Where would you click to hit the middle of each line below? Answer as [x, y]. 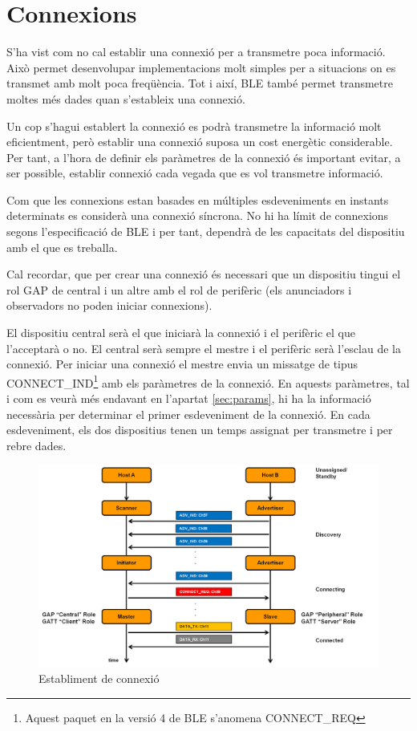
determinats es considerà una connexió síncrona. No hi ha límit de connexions [198, 215]
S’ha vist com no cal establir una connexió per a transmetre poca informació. [196, 52]
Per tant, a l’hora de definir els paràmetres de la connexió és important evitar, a [204, 157]
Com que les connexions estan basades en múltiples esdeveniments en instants [198, 199]
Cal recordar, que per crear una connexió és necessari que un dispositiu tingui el [204, 274]
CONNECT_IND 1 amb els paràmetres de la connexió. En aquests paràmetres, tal [208, 381]
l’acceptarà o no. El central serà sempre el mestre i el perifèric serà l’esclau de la [204, 348]
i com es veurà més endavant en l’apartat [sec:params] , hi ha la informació [189, 398]
